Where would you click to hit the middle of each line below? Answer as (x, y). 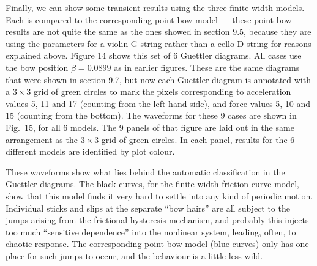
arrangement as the (42, 139)
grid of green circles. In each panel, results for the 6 (198, 139)
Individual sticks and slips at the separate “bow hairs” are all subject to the (148, 208)
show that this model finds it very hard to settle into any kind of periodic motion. (159, 195)
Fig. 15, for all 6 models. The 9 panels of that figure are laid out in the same (150, 127)
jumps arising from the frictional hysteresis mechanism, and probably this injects (157, 220)
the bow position (37, 67)
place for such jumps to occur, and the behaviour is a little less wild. (134, 255)
